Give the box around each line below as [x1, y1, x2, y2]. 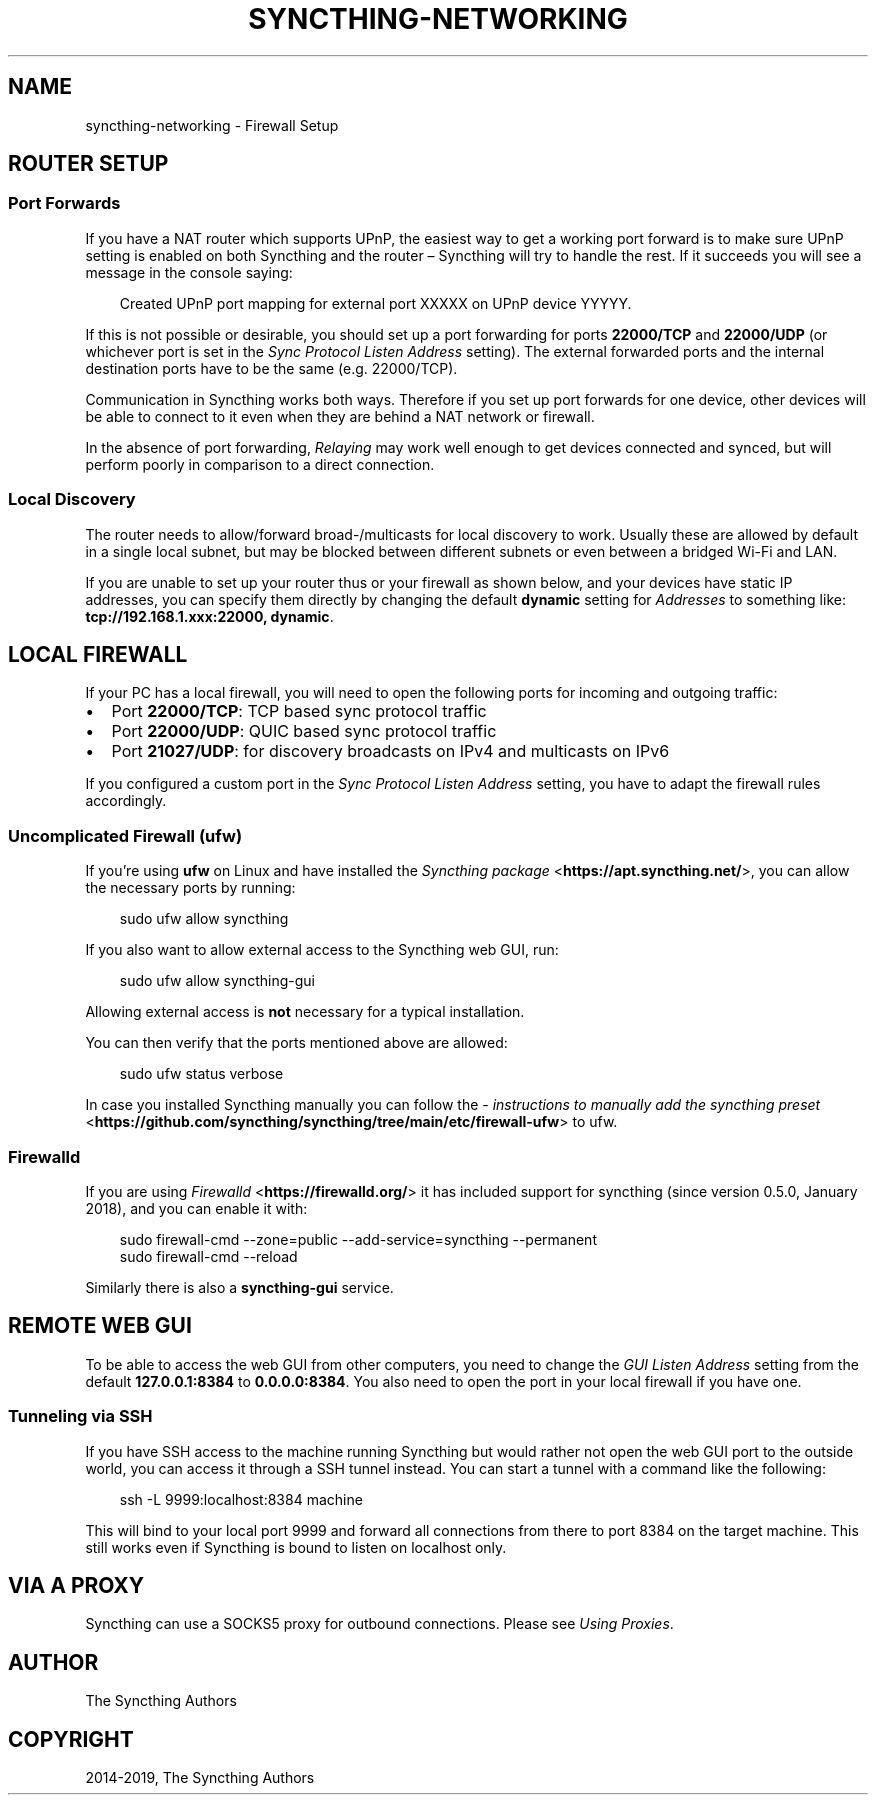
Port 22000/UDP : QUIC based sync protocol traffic [111, 721, 497, 742]
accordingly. [85, 792, 167, 810]
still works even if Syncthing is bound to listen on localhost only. [85, 1538, 507, 1556]
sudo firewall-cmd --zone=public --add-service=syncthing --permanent [119, 1230, 597, 1248]
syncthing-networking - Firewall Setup [85, 116, 339, 134]
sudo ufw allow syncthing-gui [119, 972, 315, 990]
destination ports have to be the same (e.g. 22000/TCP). [85, 359, 458, 377]
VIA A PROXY [8, 1572, 145, 1598]
